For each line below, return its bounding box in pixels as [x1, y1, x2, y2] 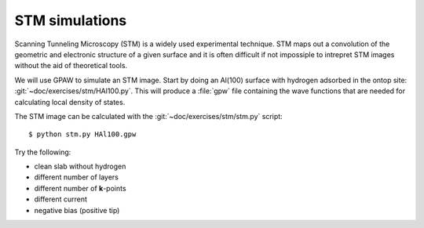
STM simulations [14, 12, 127, 29]
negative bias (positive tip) [34, 205, 120, 215]
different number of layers [34, 172, 119, 182]
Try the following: [14, 147, 71, 157]
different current [34, 194, 88, 204]
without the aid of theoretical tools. [14, 61, 128, 71]
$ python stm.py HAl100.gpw [28, 130, 137, 139]
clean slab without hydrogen [34, 161, 126, 172]
